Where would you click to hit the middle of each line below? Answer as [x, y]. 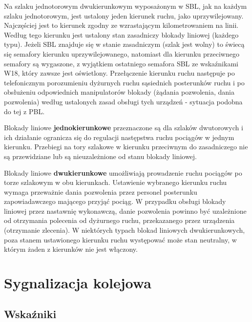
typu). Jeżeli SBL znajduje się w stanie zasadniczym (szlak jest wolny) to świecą [124, 44]
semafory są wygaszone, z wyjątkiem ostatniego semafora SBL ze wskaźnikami [121, 63]
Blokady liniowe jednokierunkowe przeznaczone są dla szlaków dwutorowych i [124, 128]
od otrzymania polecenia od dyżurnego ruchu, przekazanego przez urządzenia [119, 220]
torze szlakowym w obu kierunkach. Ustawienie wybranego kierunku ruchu [115, 182]
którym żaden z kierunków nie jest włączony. [71, 249]
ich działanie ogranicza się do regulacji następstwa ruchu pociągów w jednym [119, 137]
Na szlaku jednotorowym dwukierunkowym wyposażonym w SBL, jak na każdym [126, 6]
